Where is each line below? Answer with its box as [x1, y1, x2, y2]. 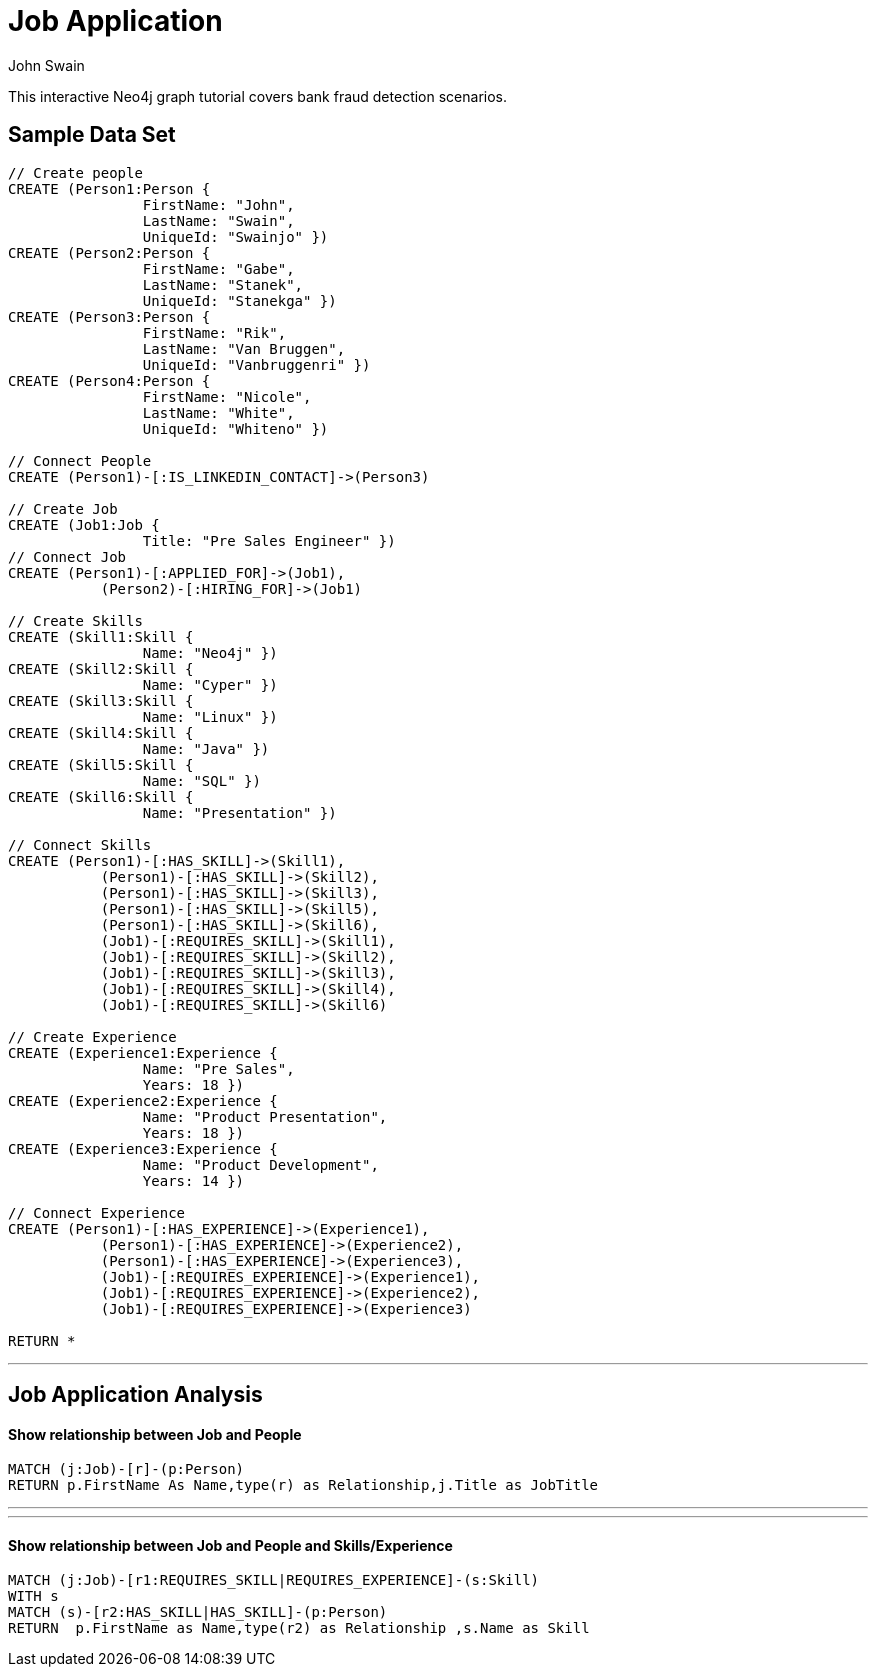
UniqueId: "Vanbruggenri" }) [142, 356, 371, 373]
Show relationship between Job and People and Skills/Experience [8, 1536, 453, 1554]
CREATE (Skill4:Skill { [8, 724, 194, 741]
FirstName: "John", [142, 196, 295, 213]
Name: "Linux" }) [142, 708, 278, 725]
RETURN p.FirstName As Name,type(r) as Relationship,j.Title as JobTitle [8, 1477, 599, 1494]
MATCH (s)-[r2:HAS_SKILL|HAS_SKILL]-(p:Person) [8, 1604, 388, 1621]
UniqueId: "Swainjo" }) [142, 228, 329, 245]
